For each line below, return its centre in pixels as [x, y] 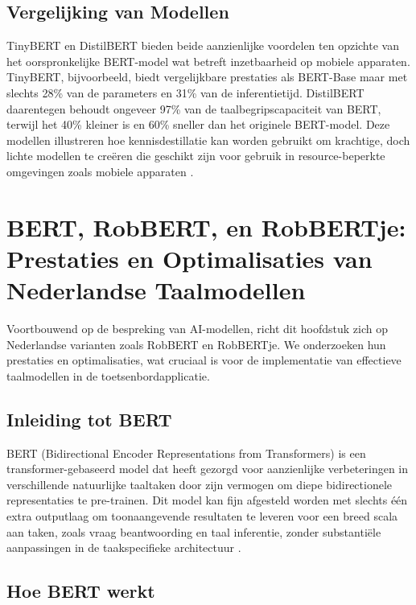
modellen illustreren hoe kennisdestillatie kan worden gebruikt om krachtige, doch [208, 140]
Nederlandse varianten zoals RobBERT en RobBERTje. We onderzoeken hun [196, 344]
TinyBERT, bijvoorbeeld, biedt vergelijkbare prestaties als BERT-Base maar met [207, 77]
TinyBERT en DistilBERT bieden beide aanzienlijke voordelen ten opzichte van [203, 45]
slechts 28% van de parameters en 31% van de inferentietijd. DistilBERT [185, 92]
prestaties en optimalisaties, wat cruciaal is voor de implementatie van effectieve [204, 360]
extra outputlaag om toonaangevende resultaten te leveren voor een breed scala [202, 516]
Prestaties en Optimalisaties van [189, 258]
